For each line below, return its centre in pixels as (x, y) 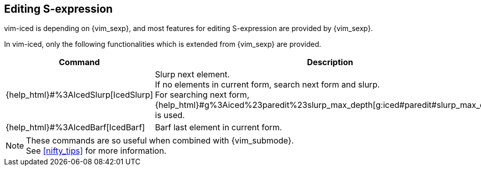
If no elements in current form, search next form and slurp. (268, 85)
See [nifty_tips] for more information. (96, 151)
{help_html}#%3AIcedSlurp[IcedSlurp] (79, 95)
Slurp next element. (192, 75)
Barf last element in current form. (219, 127)
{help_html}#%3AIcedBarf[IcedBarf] (75, 127)
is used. (170, 115)
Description (330, 62)
